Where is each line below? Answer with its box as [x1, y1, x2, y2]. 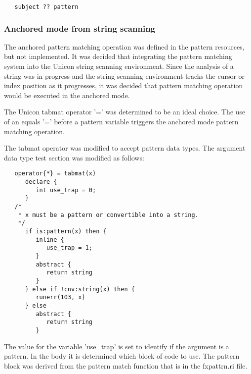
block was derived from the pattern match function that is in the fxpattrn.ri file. [4, 360, 248, 371]
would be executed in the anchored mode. [4, 90, 130, 100]
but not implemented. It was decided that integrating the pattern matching [4, 51, 232, 61]
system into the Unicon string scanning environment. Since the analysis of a [4, 61, 234, 71]
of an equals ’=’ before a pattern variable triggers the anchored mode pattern [4, 116, 239, 127]
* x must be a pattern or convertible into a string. [18, 211, 199, 218]
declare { [25, 178, 57, 186]
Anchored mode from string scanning [4, 22, 156, 34]
